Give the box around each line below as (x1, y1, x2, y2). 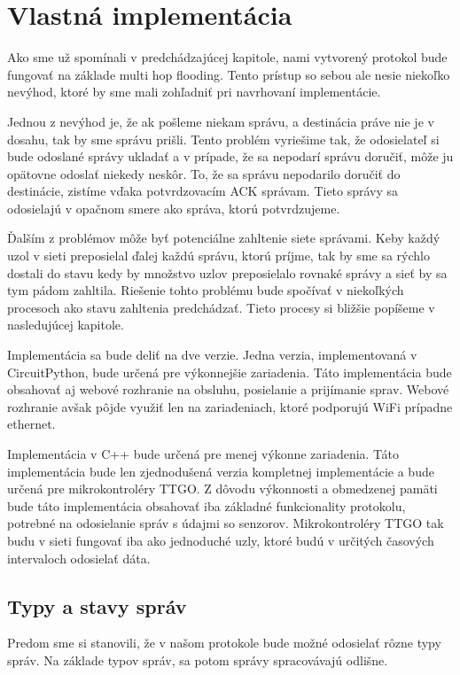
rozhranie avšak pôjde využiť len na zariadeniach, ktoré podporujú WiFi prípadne (7, 397, 453, 415)
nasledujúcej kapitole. (7, 315, 124, 334)
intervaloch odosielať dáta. (7, 548, 151, 567)
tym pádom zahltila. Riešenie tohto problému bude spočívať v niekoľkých (7, 281, 404, 299)
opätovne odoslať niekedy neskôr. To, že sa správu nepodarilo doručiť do (7, 164, 401, 182)
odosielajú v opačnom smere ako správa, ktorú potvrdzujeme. (7, 198, 340, 217)
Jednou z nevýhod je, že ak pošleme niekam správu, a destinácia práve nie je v (7, 112, 434, 130)
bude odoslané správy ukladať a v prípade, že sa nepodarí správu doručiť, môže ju (7, 147, 454, 166)
